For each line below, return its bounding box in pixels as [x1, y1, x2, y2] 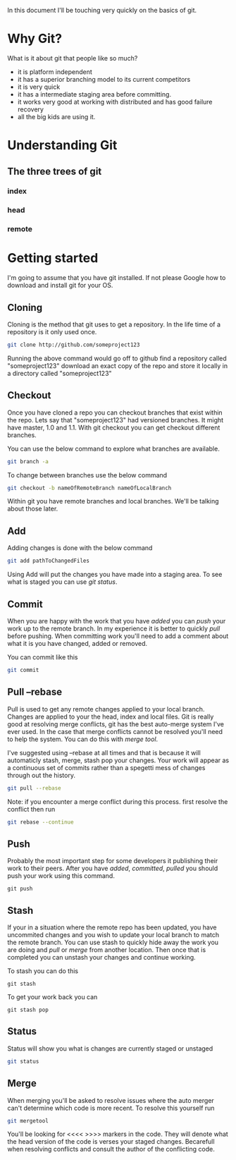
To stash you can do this [7, 967, 79, 975]
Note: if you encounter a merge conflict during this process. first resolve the [7, 797, 228, 806]
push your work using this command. [7, 872, 115, 880]
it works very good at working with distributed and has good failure [17, 97, 213, 106]
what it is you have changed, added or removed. [7, 639, 148, 647]
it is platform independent [17, 67, 93, 76]
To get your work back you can [7, 993, 98, 1001]
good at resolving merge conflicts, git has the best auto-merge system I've [7, 719, 224, 728]
